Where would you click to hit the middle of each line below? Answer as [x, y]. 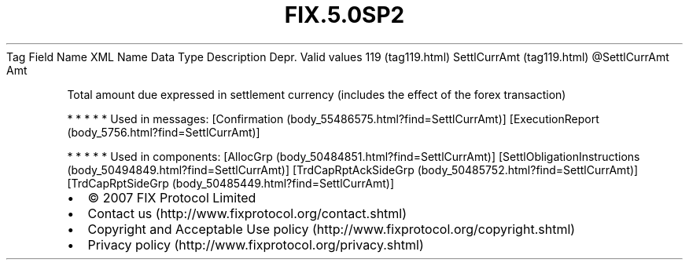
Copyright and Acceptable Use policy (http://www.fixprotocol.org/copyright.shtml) [332, 229]
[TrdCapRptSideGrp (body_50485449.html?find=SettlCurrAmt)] [231, 183]
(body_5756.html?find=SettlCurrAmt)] [164, 132]
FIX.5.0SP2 [344, 15]
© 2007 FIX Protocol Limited [172, 197]
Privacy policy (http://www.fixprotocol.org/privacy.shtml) [256, 244]
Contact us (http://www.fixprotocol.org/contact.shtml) [247, 213]
